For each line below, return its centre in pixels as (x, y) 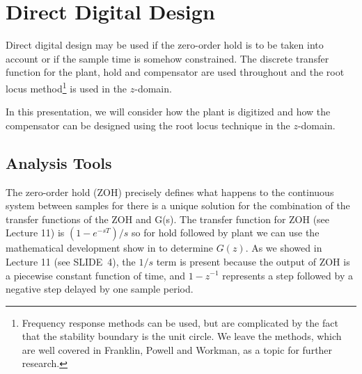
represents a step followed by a (288, 275)
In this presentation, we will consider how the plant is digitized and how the (168, 112)
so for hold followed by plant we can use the (226, 233)
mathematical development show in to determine (109, 248)
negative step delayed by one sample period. (100, 289)
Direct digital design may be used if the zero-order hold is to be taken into (165, 45)
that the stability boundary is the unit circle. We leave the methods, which (182, 336)
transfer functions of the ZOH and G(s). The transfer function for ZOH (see (168, 219)
